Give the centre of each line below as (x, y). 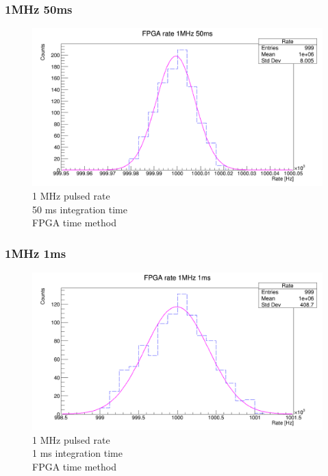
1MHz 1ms (36, 253)
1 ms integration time (77, 453)
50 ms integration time (80, 209)
